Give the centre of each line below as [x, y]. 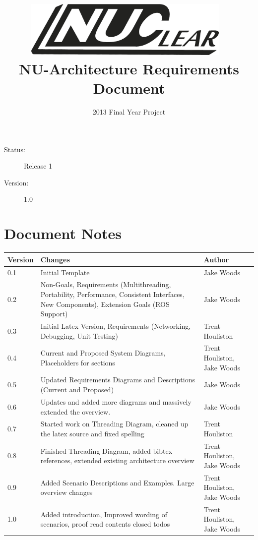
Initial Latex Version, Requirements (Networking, [116, 326]
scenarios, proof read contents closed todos [105, 524]
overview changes [66, 492]
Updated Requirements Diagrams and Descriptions [118, 380]
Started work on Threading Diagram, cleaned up [114, 424]
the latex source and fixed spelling [92, 433]
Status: [15, 149]
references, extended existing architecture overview [117, 460]
